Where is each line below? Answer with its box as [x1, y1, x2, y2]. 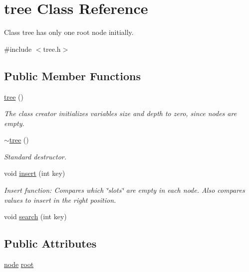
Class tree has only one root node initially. [4, 27, 134, 37]
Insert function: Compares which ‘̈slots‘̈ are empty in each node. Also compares [4, 185, 245, 195]
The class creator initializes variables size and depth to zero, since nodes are [4, 108, 237, 119]
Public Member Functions [4, 68, 141, 83]
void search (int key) [4, 211, 67, 222]
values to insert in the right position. [4, 194, 116, 205]
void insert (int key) [4, 168, 65, 178]
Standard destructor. [4, 151, 67, 161]
